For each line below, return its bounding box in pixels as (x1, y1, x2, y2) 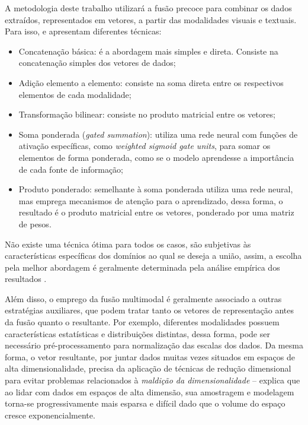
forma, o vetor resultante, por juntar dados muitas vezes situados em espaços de (5, 350, 295, 363)
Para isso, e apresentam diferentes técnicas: (5, 25, 162, 37)
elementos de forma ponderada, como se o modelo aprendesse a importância (18, 151, 294, 163)
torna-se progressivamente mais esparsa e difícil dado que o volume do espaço (5, 397, 285, 410)
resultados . (5, 272, 47, 285)
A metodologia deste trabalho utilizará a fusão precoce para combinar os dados (5, 2, 292, 14)
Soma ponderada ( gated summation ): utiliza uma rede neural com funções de (18, 128, 298, 140)
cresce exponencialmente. (5, 408, 95, 421)
